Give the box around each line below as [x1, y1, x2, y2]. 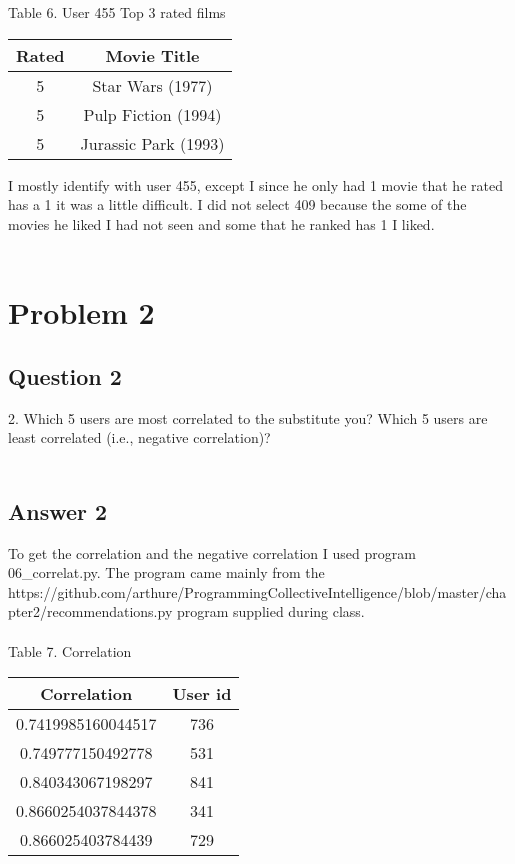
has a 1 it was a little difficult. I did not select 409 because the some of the [8, 194, 467, 215]
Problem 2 [8, 292, 155, 333]
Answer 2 [8, 495, 108, 526]
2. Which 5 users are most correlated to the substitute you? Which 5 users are [8, 407, 488, 428]
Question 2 [8, 360, 122, 391]
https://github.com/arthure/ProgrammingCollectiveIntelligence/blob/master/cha [8, 581, 507, 602]
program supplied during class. [176, 601, 365, 622]
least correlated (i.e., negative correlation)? [8, 427, 271, 448]
